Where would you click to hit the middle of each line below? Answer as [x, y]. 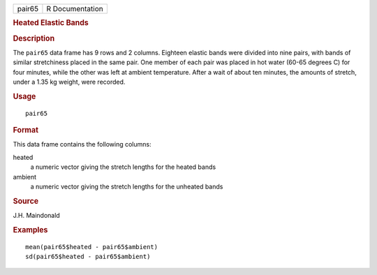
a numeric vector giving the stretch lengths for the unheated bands [127, 186]
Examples [30, 230]
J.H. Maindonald [37, 216]
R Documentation [75, 9]
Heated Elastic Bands [51, 23]
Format [25, 131]
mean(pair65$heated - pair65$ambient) [92, 247]
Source [26, 201]
